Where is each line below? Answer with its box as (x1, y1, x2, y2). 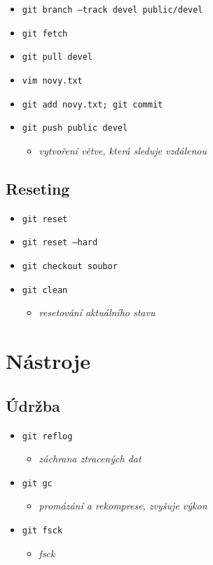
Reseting (6, 177, 70, 199)
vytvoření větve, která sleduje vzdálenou (39, 143, 207, 157)
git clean (22, 285, 68, 295)
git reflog (22, 431, 73, 441)
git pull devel (22, 52, 93, 63)
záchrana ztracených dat (39, 451, 142, 466)
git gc (22, 478, 53, 488)
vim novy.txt (22, 75, 83, 86)
